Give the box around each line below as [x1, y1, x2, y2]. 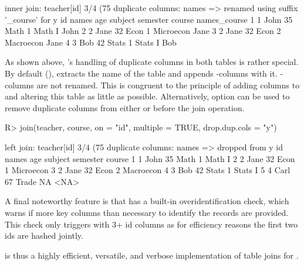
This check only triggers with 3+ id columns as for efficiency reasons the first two [5, 218, 298, 230]
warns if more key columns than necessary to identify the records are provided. [5, 206, 289, 218]
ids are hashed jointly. [5, 229, 83, 242]
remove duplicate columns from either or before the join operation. [5, 101, 245, 113]
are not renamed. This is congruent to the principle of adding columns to [36, 78, 300, 91]
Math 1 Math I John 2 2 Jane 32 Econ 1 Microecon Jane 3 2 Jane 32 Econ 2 [5, 25, 281, 37]
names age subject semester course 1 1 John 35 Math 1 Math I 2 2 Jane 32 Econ [5, 152, 295, 164]
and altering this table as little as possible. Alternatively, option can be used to [5, 90, 290, 102]
